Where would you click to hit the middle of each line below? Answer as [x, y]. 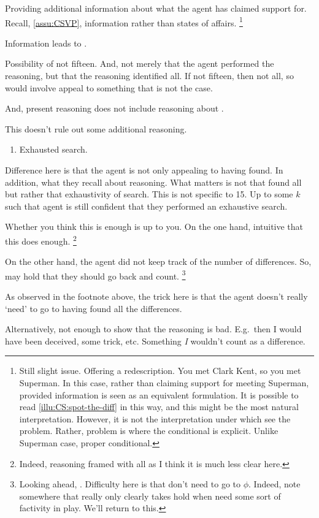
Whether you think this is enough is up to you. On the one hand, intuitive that [154, 227]
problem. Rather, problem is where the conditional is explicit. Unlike [149, 431]
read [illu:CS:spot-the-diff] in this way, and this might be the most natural [159, 407]
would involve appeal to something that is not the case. [109, 87]
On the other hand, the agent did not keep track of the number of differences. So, [158, 261]
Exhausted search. [53, 149]
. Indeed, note [275, 484]
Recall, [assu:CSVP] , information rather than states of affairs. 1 [124, 21]
